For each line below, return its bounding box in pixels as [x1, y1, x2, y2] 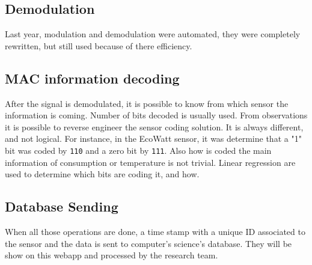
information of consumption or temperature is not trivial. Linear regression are [5, 156, 296, 168]
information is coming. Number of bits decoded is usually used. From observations [5, 109, 308, 121]
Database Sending [5, 197, 118, 216]
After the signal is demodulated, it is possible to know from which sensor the [5, 97, 289, 109]
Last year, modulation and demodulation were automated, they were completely [5, 28, 301, 40]
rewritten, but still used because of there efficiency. [5, 39, 192, 52]
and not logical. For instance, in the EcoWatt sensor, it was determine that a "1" [5, 132, 302, 145]
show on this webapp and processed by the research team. [5, 249, 218, 261]
